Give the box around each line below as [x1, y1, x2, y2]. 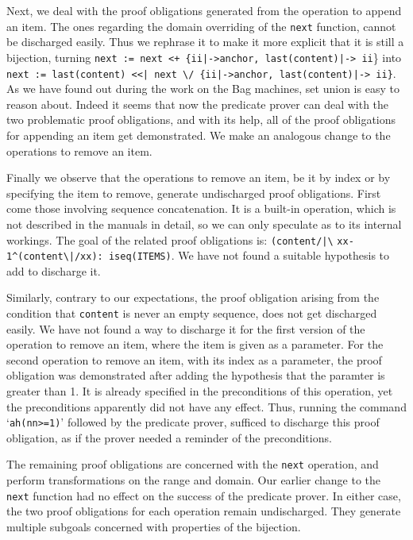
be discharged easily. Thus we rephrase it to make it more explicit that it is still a [6, 33, 404, 50]
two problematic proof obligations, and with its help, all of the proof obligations [6, 111, 396, 128]
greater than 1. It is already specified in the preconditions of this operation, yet [6, 383, 393, 399]
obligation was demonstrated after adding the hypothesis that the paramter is [6, 367, 385, 384]
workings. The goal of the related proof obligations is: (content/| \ [6, 231, 334, 248]
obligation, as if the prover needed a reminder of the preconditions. [6, 429, 332, 445]
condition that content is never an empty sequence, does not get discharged [6, 305, 377, 321]
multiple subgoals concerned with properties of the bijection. [6, 518, 301, 534]
